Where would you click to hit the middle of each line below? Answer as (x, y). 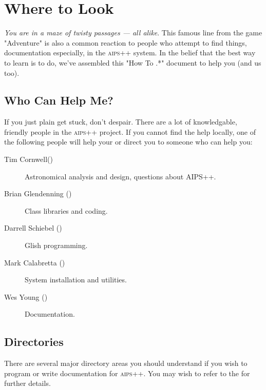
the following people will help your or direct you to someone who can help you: (128, 142)
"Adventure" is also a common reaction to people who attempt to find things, (126, 42)
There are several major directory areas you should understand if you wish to (126, 363)
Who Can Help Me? (59, 100)
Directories (34, 342)
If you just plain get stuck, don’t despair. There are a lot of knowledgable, (121, 122)
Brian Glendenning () (38, 193)
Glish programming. (56, 245)
